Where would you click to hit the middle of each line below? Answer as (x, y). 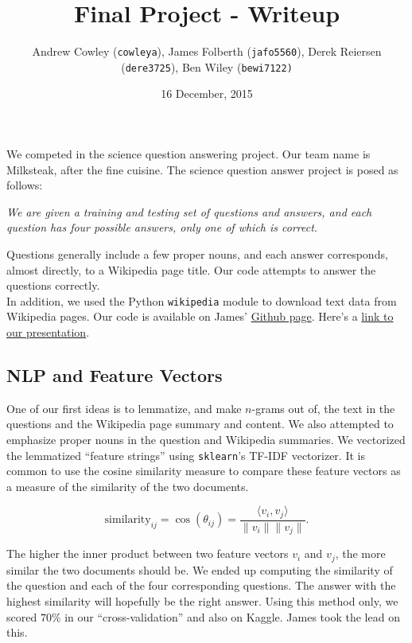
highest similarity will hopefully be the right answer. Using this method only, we (202, 601)
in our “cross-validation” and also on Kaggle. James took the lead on (232, 616)
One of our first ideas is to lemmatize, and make (124, 408)
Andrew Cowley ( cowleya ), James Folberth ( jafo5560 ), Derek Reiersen (207, 51)
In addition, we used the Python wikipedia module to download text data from (202, 300)
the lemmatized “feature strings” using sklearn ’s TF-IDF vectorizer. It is (186, 455)
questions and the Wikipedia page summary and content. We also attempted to (200, 424)
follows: (25, 185)
